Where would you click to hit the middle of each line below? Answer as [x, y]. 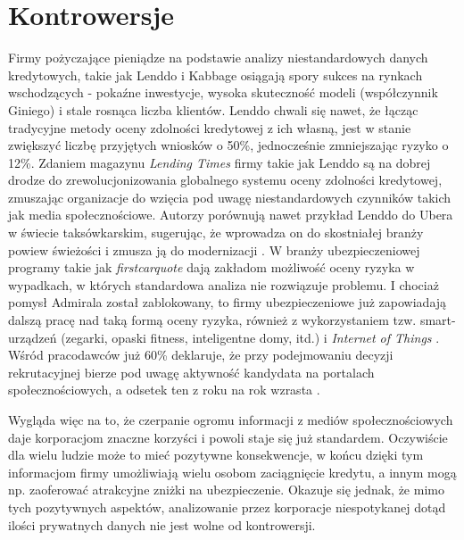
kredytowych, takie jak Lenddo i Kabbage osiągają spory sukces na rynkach [215, 75]
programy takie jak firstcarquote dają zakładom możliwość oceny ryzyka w [211, 267]
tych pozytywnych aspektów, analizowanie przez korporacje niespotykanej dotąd [227, 507]
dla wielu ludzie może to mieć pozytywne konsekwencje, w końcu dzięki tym [216, 455]
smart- [438, 320]
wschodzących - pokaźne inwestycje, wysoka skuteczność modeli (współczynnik [223, 92]
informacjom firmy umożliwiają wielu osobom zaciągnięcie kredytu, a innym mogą [232, 472]
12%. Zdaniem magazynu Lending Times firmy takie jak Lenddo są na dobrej [220, 162]
